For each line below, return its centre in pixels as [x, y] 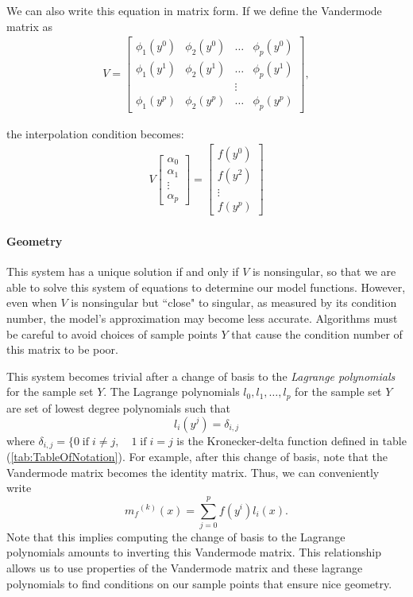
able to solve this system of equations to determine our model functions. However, [206, 287]
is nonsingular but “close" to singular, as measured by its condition [234, 302]
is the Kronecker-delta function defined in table [291, 440]
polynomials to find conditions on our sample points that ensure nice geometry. [199, 583]
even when [32, 302]
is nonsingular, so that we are [324, 271]
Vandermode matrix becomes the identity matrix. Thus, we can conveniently [193, 472]
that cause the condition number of [317, 333]
